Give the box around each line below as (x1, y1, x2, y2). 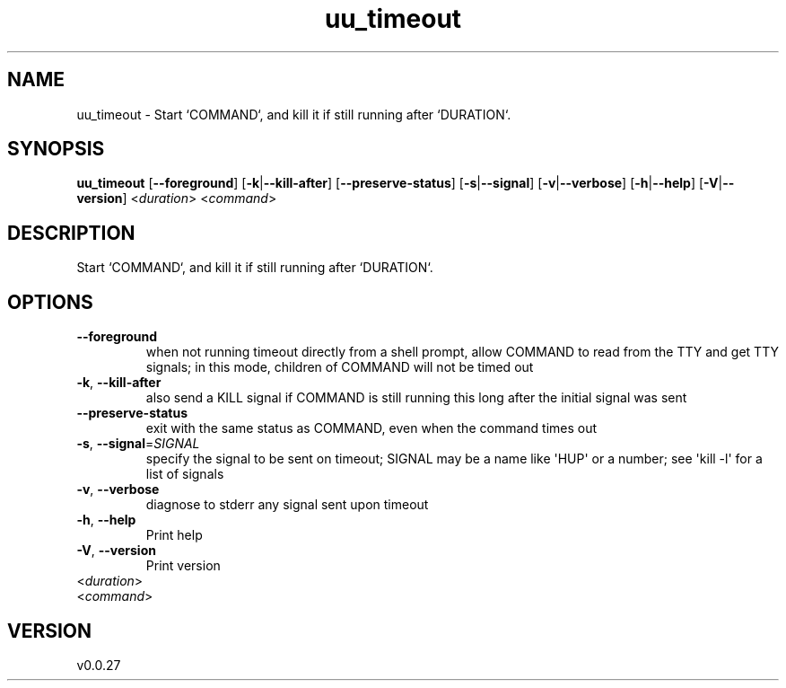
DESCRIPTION (7, 221, 135, 244)
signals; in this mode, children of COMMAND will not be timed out (145, 359, 534, 375)
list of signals (145, 466, 224, 482)
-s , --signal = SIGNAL (76, 436, 200, 452)
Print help (145, 527, 203, 543)
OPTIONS (7, 290, 93, 313)
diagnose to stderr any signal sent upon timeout (145, 497, 429, 513)
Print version (145, 558, 221, 574)
